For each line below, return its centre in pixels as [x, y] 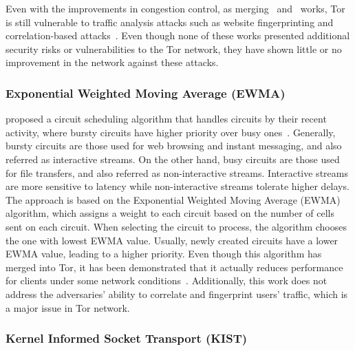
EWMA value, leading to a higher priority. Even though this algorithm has [164, 254]
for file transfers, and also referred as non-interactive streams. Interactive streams [177, 172]
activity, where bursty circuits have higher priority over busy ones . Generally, [171, 132]
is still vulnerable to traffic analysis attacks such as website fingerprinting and [170, 22]
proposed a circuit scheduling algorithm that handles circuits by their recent [166, 119]
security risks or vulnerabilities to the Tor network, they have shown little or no [174, 49]
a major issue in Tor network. [68, 307]
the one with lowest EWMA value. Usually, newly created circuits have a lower [172, 240]
